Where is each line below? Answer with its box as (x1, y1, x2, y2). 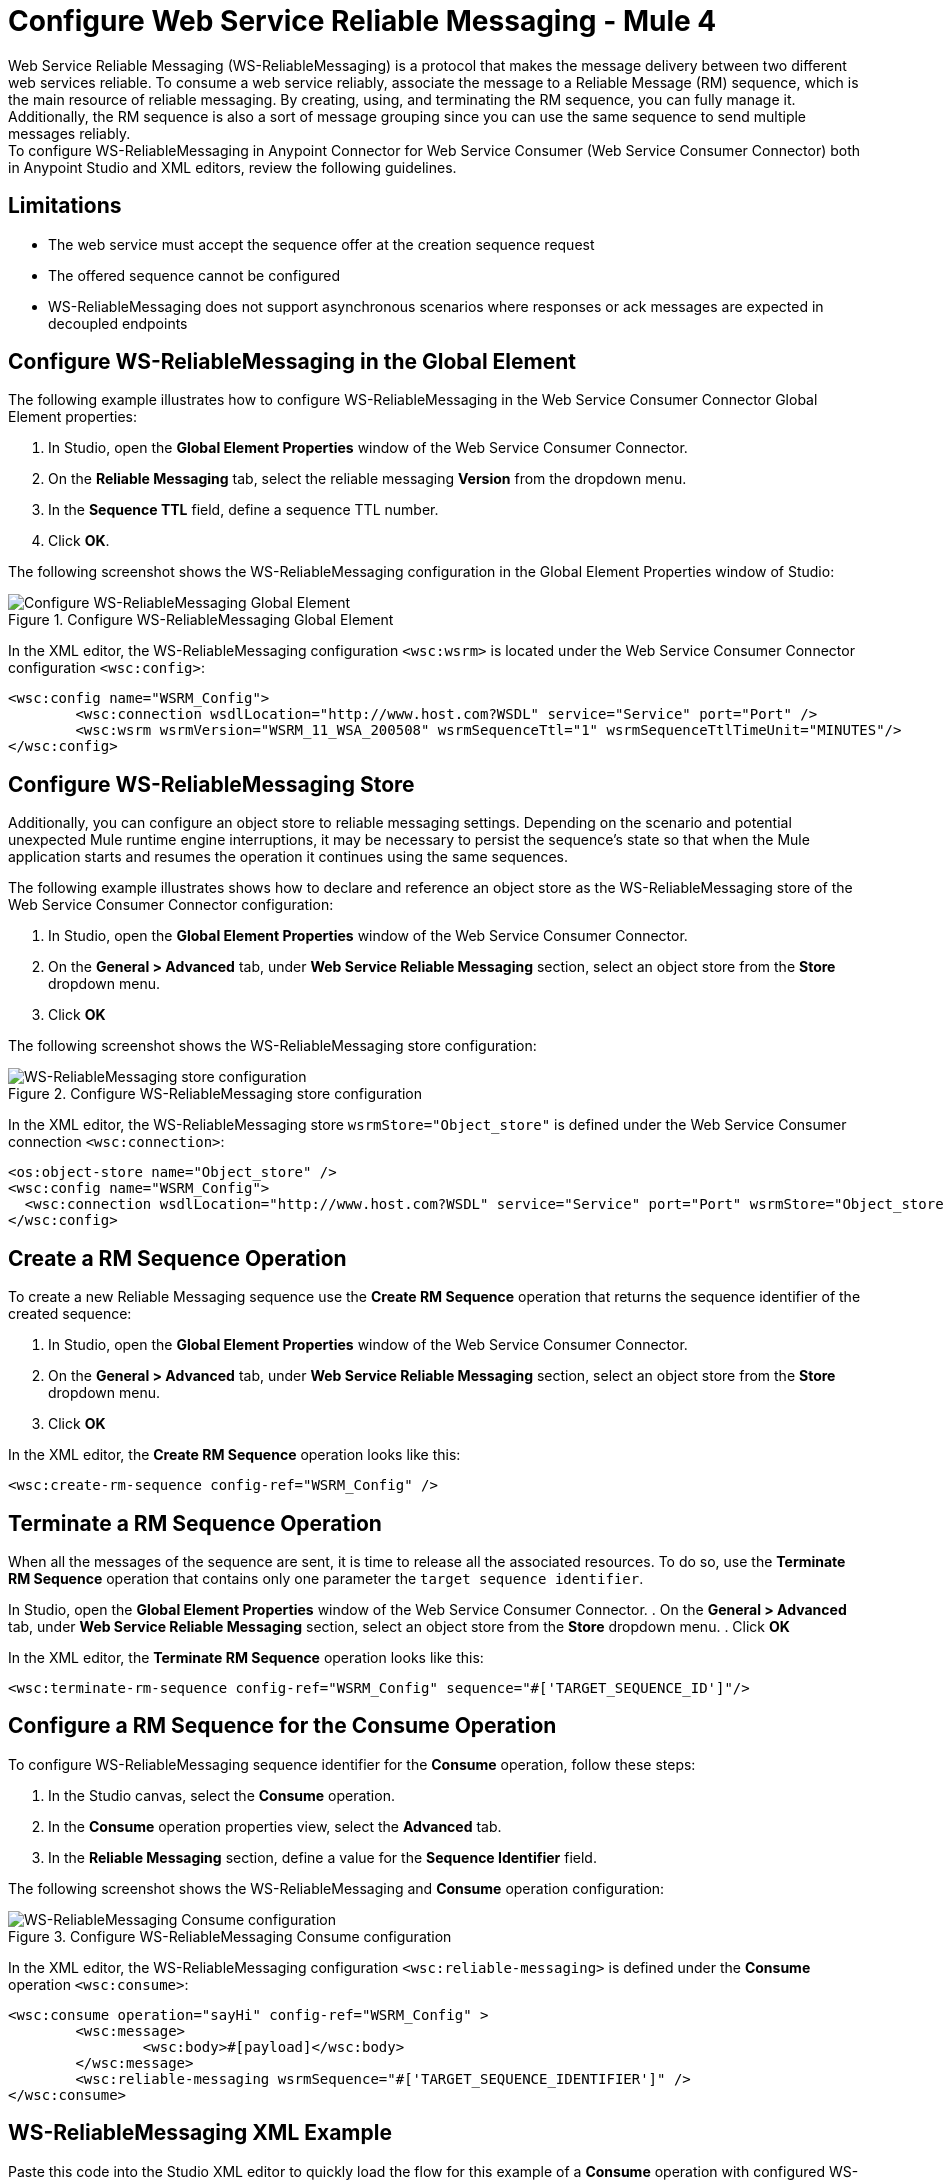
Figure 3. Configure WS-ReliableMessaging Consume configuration (8, 1927, 452, 1945)
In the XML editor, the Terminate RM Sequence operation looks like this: (8, 1648, 484, 1666)
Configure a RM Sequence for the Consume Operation (8, 1713, 557, 1739)
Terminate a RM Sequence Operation (8, 1510, 382, 1536)
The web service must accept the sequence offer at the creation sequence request (48, 235, 595, 253)
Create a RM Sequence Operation (8, 1245, 347, 1271)
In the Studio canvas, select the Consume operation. (48, 1786, 395, 1804)
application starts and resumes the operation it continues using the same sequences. (8, 848, 568, 866)
